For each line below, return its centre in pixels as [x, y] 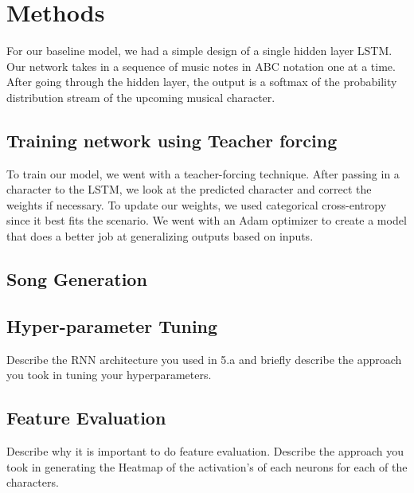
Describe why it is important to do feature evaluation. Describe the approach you [205, 451]
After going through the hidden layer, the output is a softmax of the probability [202, 82]
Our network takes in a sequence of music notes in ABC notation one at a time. [201, 66]
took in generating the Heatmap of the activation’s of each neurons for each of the [207, 466]
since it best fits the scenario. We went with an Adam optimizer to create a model [207, 220]
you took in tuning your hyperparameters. [109, 375]
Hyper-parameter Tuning [112, 325]
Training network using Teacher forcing [172, 140]
